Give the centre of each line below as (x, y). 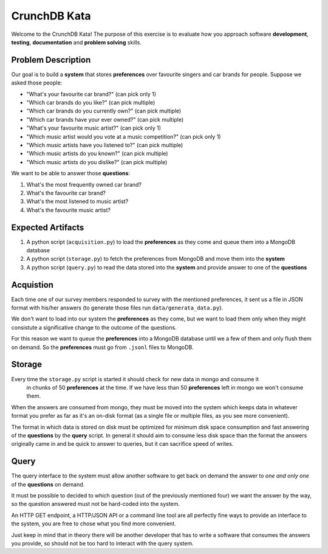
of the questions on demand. (48, 484)
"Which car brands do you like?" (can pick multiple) (91, 103)
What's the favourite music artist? (68, 210)
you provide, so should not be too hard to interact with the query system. (102, 543)
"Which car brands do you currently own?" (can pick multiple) (104, 111)
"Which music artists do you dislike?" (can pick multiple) (97, 162)
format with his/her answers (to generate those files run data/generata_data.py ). (117, 308)
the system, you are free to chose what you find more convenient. (94, 524)
